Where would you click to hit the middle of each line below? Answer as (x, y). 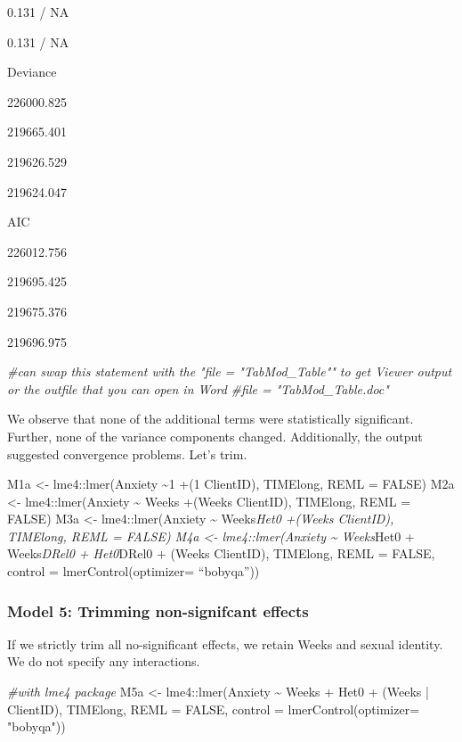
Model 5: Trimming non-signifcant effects (158, 610)
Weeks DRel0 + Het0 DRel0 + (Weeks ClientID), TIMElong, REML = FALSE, (221, 553)
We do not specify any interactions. (104, 661)
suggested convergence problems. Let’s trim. (127, 453)
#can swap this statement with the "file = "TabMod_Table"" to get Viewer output (230, 371)
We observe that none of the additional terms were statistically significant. (211, 419)
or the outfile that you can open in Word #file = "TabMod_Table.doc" (198, 388)
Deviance (32, 72)
